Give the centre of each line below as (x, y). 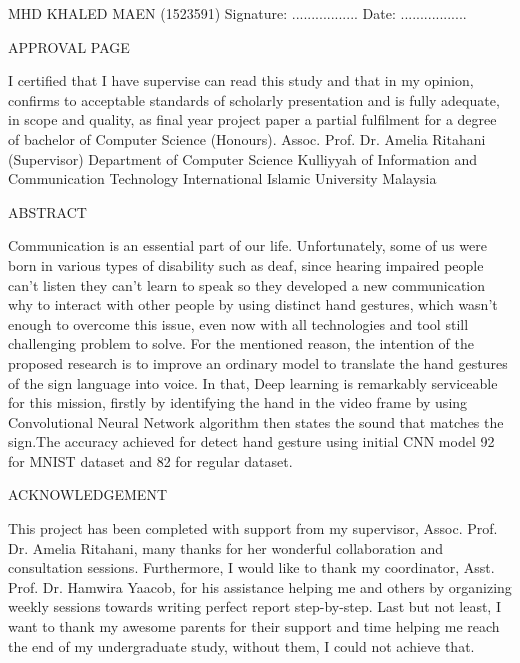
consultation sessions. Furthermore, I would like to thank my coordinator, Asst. (251, 567)
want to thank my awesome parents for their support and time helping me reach (254, 626)
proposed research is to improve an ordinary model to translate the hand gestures (258, 362)
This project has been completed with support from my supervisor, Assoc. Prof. (253, 528)
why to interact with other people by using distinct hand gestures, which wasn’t (253, 304)
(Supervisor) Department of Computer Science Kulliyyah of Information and (243, 158)
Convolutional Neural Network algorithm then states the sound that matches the (256, 421)
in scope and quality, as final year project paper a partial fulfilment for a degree (252, 119)
